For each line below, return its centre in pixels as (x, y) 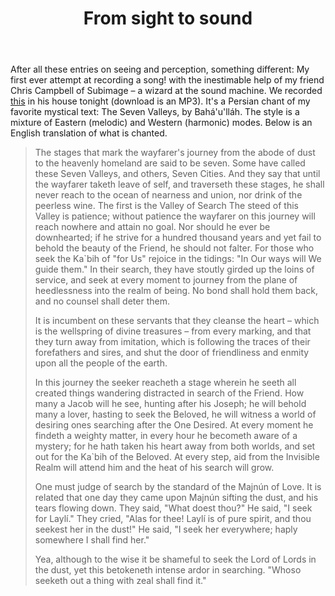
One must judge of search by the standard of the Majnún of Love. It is (178, 487)
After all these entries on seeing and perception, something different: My (160, 69)
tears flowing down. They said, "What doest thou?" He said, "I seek (173, 508)
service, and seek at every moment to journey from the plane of (166, 280)
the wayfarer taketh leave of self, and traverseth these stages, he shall (179, 184)
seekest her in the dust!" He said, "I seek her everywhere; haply (166, 529)
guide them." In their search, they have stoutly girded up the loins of (174, 269)
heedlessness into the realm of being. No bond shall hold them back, (176, 291)
